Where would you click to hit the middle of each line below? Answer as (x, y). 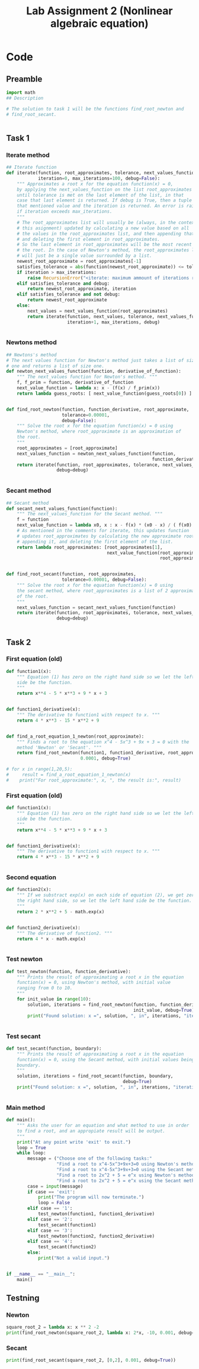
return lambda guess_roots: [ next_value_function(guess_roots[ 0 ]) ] (105, 394)
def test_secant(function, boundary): (54, 1048)
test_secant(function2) (67, 1247)
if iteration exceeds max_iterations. (65, 212)
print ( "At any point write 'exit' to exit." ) (74, 1142)
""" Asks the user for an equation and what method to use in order (103, 1126)
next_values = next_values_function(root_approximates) (98, 311)
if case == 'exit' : (52, 1192)
